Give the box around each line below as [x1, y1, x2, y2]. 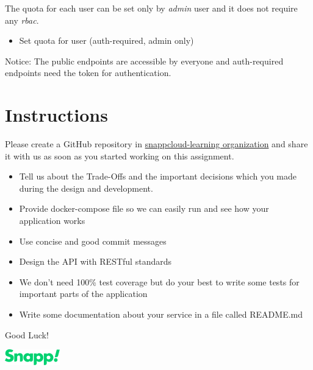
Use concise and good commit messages [19, 234, 167, 247]
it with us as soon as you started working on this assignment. [5, 149, 234, 162]
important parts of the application [19, 287, 148, 300]
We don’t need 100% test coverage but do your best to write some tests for [19, 275, 300, 288]
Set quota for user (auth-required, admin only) [19, 34, 194, 47]
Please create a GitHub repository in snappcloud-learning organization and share [5, 138, 308, 150]
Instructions [5, 102, 108, 127]
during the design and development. [19, 181, 153, 194]
